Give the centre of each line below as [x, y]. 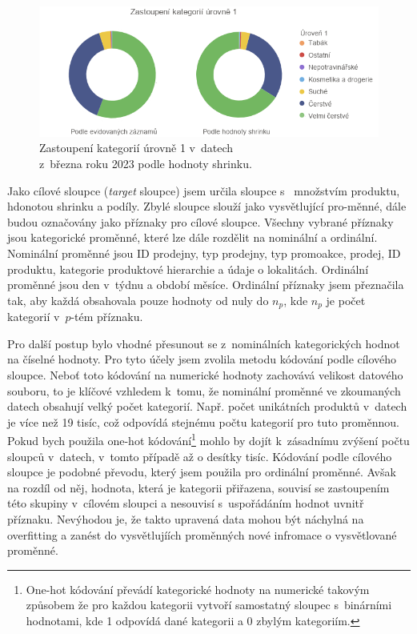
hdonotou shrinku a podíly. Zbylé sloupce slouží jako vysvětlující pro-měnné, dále [207, 206]
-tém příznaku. [107, 317]
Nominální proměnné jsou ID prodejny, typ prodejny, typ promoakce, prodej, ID [204, 253]
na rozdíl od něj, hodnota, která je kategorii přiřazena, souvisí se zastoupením [198, 487]
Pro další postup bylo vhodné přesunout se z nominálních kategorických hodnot [204, 343]
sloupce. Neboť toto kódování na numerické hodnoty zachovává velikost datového [205, 374]
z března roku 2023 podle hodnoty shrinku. [146, 163]
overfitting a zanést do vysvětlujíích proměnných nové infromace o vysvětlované [202, 534]
